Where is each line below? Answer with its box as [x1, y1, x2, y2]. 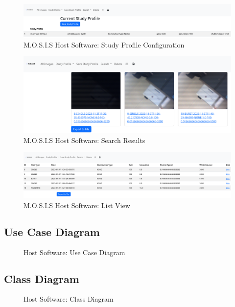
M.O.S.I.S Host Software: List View [23, 200, 130, 210]
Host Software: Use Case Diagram [23, 247, 125, 257]
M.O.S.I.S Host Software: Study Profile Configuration [23, 39, 185, 49]
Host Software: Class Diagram [23, 294, 114, 304]
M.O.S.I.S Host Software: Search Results [23, 135, 145, 145]
